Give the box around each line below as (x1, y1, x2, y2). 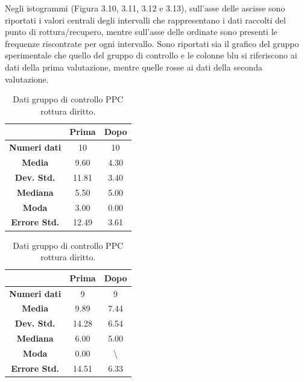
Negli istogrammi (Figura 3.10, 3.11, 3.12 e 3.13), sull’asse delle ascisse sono (5, 2, 285, 14)
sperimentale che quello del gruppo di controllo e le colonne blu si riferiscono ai (5, 49, 297, 61)
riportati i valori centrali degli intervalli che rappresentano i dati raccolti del (5, 13, 286, 26)
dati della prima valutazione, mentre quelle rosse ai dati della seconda (5, 60, 262, 73)
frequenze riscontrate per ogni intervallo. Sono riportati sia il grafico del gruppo (5, 37, 299, 49)
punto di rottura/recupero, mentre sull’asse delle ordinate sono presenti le (5, 25, 277, 38)
